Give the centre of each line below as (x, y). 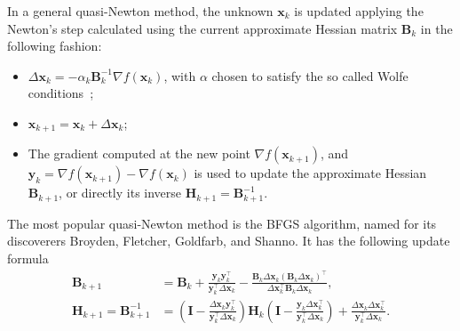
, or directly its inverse (120, 193)
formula (28, 258)
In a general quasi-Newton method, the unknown (140, 11)
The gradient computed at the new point (139, 153)
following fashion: (55, 46)
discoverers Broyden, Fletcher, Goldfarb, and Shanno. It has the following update (229, 241)
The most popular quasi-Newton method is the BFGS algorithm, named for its (222, 223)
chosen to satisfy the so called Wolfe (310, 75)
